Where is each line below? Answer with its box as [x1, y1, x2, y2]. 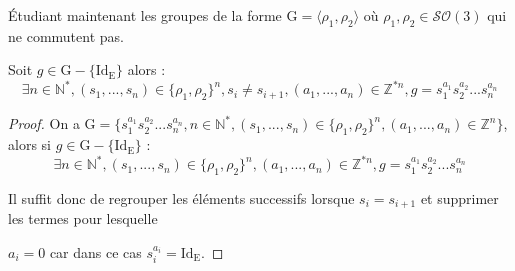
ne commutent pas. [8, 25, 124, 46]
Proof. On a [8, 113, 80, 134]
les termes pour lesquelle [8, 208, 158, 229]
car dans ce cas [49, 242, 142, 263]
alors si [8, 134, 51, 155]
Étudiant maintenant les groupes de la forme [8, 5, 282, 25]
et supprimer [420, 187, 499, 208]
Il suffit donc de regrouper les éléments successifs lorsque [8, 187, 355, 208]
